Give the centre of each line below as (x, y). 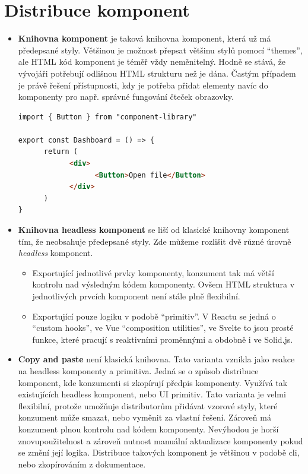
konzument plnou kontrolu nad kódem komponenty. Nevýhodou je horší (148, 429)
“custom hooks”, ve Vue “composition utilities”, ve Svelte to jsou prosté (163, 328)
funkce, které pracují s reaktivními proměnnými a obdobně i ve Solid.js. (163, 339)
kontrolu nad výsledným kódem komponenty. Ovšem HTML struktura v (163, 284)
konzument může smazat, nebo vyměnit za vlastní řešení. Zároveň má (145, 417)
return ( (61, 152)
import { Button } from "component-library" (107, 117)
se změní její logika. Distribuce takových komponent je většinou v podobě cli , (159, 452)
